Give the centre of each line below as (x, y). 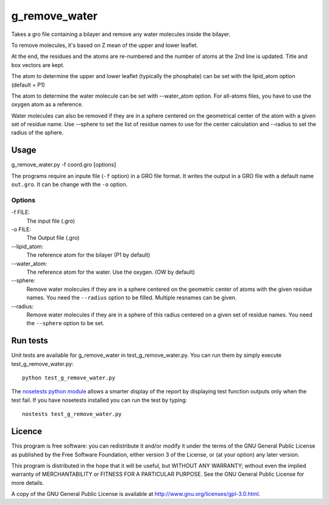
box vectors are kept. (38, 65)
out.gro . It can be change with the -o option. (69, 184)
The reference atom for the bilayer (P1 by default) (88, 255)
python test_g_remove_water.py (69, 378)
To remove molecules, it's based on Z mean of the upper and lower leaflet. (104, 45)
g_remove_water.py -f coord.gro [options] (64, 165)
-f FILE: (20, 212)
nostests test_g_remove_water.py (72, 414)
